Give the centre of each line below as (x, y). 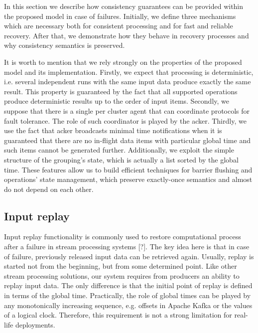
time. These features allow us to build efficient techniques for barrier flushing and (128, 169)
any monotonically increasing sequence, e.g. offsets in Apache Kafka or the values (128, 305)
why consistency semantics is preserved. (64, 45)
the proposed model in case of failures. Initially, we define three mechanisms (120, 16)
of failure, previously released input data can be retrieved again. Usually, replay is (129, 256)
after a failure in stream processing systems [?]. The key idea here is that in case (127, 247)
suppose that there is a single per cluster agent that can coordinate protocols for (127, 110)
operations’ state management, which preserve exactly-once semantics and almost (128, 179)
